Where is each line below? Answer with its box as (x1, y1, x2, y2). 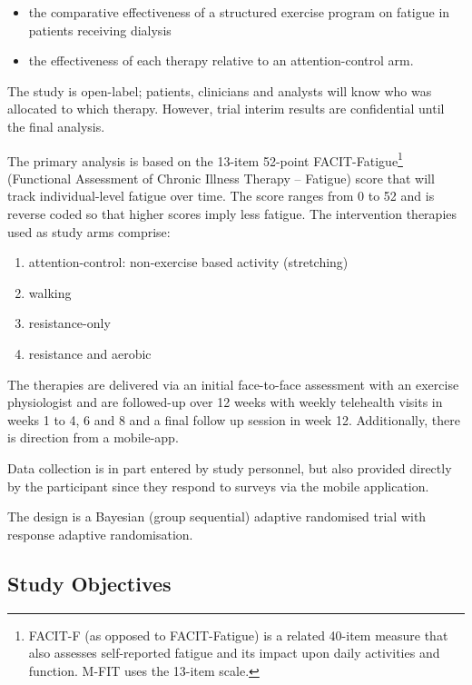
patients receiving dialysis (28, 20, 172, 39)
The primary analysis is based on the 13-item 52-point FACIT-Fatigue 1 (7, 148, 403, 170)
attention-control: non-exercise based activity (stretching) (28, 253, 349, 272)
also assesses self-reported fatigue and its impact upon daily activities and (28, 643, 440, 662)
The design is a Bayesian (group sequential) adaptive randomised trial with (7, 507, 427, 526)
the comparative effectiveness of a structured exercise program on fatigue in (28, 3, 450, 21)
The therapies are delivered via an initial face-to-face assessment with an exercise (7, 374, 459, 393)
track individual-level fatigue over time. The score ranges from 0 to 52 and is (7, 186, 435, 205)
